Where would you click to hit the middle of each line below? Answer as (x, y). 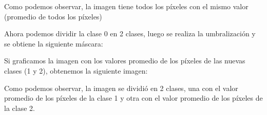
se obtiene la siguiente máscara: (54, 43)
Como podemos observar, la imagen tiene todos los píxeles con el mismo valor (126, 6)
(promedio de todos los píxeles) (53, 16)
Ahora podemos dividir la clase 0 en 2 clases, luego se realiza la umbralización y (130, 33)
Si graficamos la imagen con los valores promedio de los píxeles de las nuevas (125, 61)
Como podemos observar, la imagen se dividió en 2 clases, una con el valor (121, 88)
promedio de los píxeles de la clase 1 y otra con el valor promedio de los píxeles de (133, 98)
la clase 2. (20, 108)
